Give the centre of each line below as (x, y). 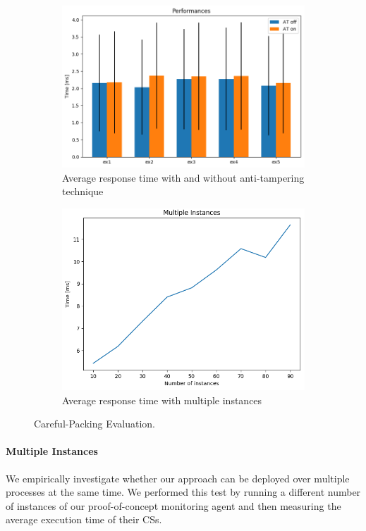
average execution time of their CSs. (84, 519)
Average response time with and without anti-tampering (183, 177)
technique (83, 191)
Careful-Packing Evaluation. (94, 424)
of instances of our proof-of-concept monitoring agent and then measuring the (173, 505)
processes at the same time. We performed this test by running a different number (183, 492)
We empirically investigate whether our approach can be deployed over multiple (178, 478)
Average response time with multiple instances (162, 400)
